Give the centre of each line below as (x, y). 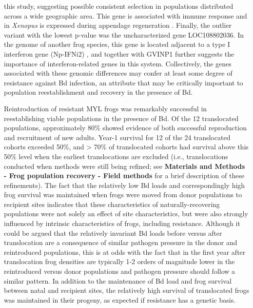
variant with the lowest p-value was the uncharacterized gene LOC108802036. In (124, 34)
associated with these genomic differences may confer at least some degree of (118, 73)
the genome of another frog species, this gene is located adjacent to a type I (117, 44)
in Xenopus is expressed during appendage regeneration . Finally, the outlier (118, 25)
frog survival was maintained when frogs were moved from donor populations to (123, 195)
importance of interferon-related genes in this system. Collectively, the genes (118, 63)
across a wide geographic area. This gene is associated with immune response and (126, 15)
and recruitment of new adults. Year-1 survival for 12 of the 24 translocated (117, 137)
